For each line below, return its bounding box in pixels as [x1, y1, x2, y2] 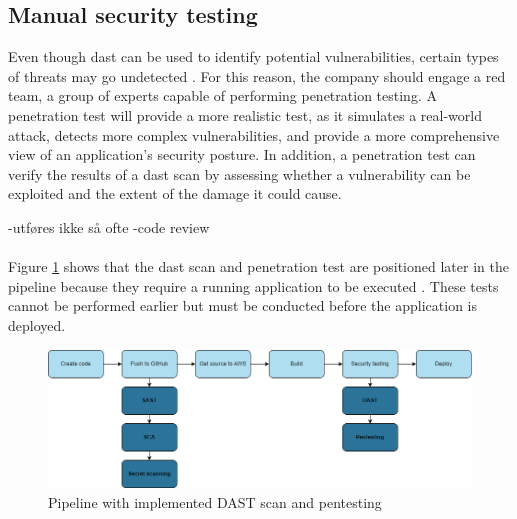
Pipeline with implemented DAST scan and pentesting [48, 491, 382, 512]
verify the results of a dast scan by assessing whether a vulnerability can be [8, 163, 471, 184]
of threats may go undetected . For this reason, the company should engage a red [8, 65, 506, 86]
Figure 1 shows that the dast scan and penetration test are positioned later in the [8, 256, 509, 277]
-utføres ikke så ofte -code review [8, 216, 210, 237]
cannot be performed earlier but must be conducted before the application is [8, 295, 477, 316]
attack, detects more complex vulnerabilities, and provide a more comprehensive [8, 124, 500, 145]
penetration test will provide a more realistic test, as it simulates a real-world [8, 104, 482, 125]
